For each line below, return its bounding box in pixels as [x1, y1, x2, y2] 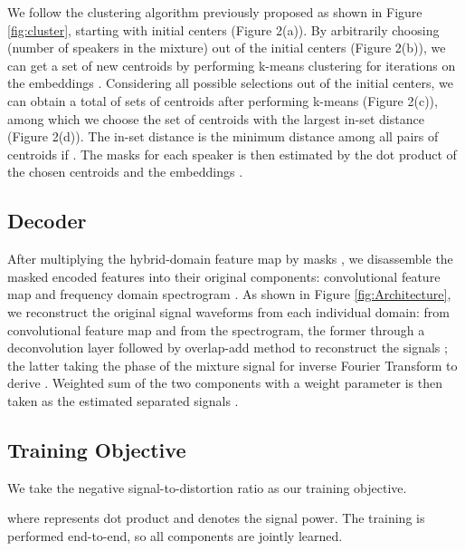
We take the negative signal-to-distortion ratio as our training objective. [7, 478, 407, 497]
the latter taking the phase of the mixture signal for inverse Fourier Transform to [7, 355, 458, 374]
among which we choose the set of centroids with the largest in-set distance [7, 109, 424, 128]
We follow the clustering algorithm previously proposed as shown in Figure [7, 3, 422, 21]
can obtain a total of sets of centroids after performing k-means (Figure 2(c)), [7, 91, 438, 110]
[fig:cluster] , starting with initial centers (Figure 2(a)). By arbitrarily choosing [7, 20, 440, 39]
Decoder [7, 207, 87, 235]
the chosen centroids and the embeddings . [7, 162, 243, 181]
